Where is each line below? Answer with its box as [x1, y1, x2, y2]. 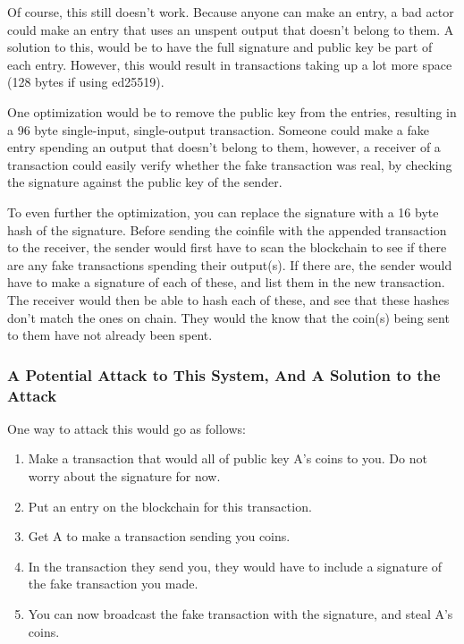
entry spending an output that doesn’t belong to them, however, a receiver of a [7, 138, 441, 157]
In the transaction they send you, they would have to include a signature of [28, 556, 443, 575]
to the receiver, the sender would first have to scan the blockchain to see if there [7, 238, 447, 257]
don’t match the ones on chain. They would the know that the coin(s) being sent [7, 308, 450, 326]
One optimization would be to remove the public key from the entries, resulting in [7, 102, 457, 121]
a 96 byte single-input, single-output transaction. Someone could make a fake [7, 120, 429, 139]
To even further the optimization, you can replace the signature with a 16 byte [7, 202, 439, 221]
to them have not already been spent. [7, 326, 213, 344]
